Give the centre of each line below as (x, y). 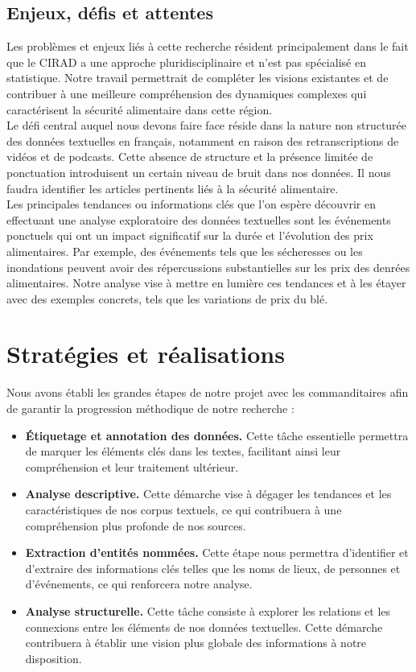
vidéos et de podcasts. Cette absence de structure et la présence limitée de (190, 157)
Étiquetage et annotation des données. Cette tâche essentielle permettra (217, 435)
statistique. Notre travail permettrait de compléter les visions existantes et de (198, 78)
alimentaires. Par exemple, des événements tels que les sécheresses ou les (185, 251)
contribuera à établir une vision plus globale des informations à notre (196, 643)
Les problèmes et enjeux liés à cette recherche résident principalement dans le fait (208, 46)
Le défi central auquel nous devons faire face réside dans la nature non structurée (207, 125)
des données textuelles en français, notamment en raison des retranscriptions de (203, 140)
